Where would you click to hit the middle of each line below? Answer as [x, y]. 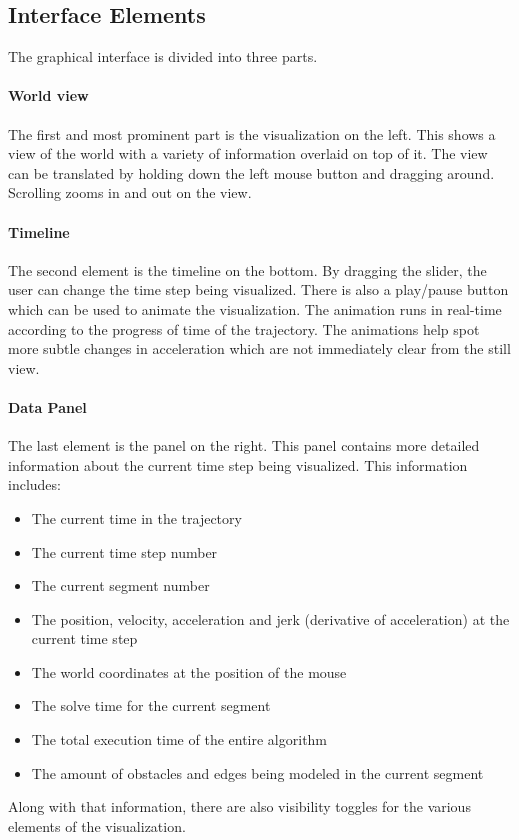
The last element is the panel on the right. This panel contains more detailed [244, 445]
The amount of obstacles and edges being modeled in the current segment [257, 772]
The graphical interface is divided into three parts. [163, 56]
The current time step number [124, 551]
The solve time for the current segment [151, 705]
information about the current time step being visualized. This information [238, 464]
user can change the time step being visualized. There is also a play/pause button [258, 289]
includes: [34, 484]
